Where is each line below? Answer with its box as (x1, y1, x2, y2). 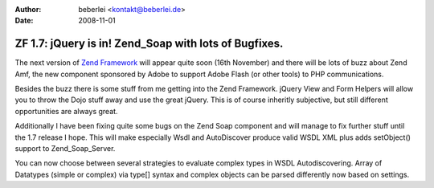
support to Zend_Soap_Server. (14, 144, 116, 153)
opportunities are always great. (14, 106, 118, 116)
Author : (14, 5, 42, 14)
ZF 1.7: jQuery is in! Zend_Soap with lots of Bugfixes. (14, 37, 284, 51)
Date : (14, 16, 34, 26)
